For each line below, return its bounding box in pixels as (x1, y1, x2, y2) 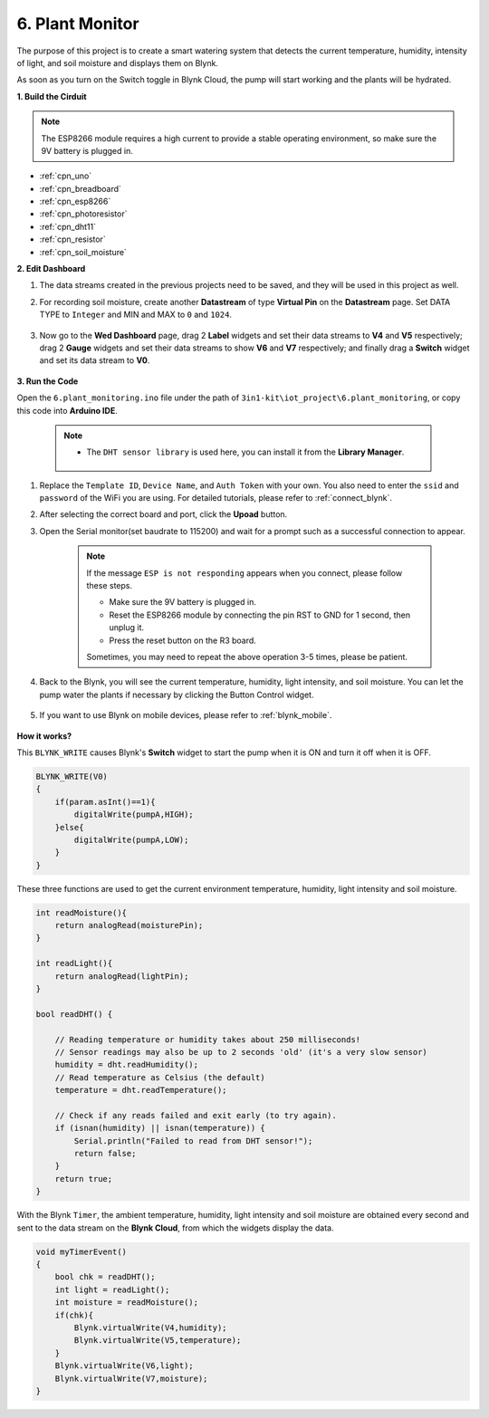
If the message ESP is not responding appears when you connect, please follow (86, 567, 403, 579)
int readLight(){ (35, 958, 113, 969)
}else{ (54, 822, 84, 832)
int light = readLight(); (54, 1284, 170, 1295)
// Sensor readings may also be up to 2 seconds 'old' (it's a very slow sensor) (54, 1047, 427, 1057)
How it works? (16, 730, 72, 742)
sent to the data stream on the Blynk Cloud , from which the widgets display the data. (16, 1222, 334, 1233)
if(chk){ (54, 1309, 94, 1320)
